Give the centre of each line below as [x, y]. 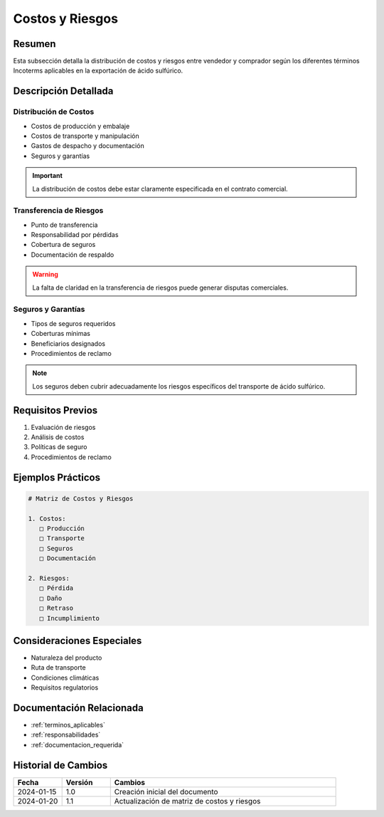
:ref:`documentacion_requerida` [78, 744]
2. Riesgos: [49, 578]
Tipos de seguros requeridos [73, 323]
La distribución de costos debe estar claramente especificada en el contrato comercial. [160, 189]
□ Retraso [57, 608]
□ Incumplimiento [69, 618]
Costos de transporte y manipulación [85, 136]
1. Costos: [47, 518]
